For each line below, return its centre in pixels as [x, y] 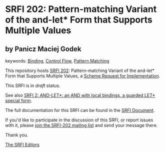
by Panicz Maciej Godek [43, 49]
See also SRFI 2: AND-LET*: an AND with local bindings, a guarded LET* [80, 95]
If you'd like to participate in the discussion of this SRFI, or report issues [79, 120]
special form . [19, 100]
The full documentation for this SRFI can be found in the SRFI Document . [80, 110]
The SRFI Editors [22, 144]
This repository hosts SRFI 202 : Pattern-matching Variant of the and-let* [80, 70]
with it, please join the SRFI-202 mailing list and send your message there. [81, 125]
